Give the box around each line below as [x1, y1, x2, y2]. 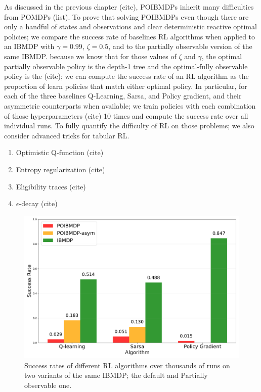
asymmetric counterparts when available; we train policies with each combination [4, 100, 256, 111]
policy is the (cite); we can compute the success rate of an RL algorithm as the [4, 71, 249, 81]
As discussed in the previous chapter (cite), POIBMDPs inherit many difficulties [4, 2, 254, 12]
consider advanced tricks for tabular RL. [4, 130, 129, 140]
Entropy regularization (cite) [16, 164, 105, 174]
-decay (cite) [19, 198, 58, 209]
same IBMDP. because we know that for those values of [4, 51, 177, 61]
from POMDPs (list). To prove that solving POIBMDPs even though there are [4, 11, 249, 22]
